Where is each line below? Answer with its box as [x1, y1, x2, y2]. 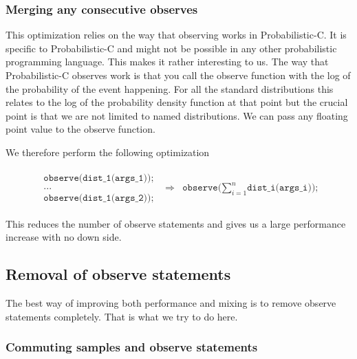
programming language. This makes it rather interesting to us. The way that [6, 54, 329, 69]
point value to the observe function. [6, 122, 155, 136]
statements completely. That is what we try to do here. [6, 309, 238, 323]
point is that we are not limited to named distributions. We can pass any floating [6, 108, 348, 122]
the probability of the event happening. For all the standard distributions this [6, 81, 334, 96]
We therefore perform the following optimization [6, 144, 210, 159]
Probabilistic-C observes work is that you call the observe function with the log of [6, 68, 351, 82]
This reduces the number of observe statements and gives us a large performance [6, 216, 346, 230]
